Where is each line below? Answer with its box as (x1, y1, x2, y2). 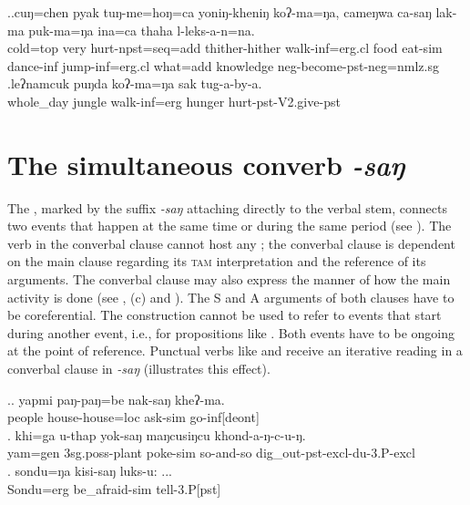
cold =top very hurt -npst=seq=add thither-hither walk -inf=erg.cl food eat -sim (7, 38, 443, 57)
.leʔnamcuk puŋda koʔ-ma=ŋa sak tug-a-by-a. (7, 74, 262, 93)
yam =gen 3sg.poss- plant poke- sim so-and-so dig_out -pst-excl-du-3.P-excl (7, 443, 415, 462)
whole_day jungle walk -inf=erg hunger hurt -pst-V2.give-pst (7, 91, 341, 110)
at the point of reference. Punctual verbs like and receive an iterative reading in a (7, 341, 463, 360)
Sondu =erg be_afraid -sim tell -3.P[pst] (7, 479, 221, 498)
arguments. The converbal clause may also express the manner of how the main (7, 270, 451, 289)
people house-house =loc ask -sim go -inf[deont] (7, 407, 260, 427)
